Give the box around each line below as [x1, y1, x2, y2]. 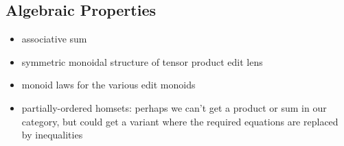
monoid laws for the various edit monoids [21, 77, 196, 92]
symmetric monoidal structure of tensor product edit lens [21, 54, 263, 69]
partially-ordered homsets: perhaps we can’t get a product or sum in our [21, 100, 327, 114]
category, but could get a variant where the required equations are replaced [21, 114, 339, 128]
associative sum [21, 32, 87, 46]
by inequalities [21, 127, 83, 142]
